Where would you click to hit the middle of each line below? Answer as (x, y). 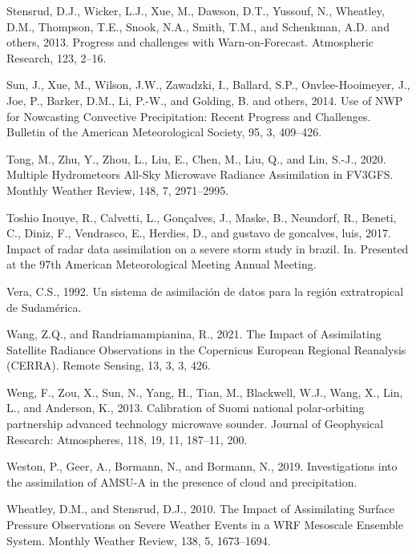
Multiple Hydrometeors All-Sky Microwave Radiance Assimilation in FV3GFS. (200, 174)
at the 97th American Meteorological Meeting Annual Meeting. (162, 264)
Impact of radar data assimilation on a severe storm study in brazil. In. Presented (208, 248)
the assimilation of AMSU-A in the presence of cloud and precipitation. (182, 481)
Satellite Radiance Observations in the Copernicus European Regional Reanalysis (206, 349)
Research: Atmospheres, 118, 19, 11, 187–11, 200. (127, 439)
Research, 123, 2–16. (57, 57)
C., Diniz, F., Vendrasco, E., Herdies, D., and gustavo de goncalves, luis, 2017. (199, 233)
